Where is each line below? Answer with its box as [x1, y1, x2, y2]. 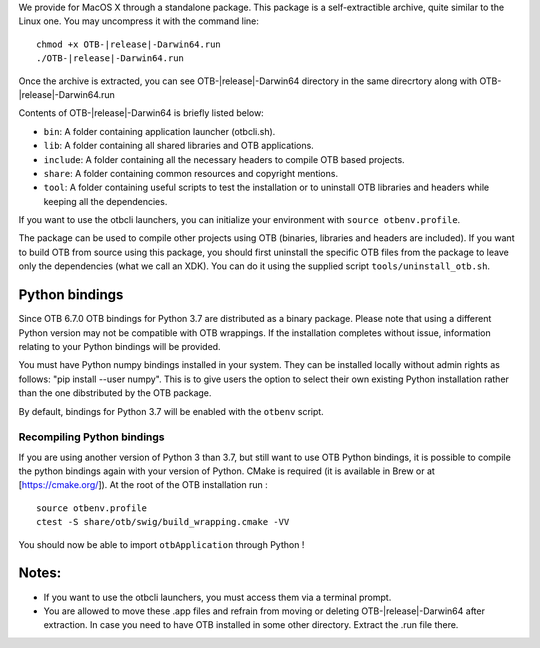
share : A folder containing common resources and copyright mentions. [43, 167, 339, 179]
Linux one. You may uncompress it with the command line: [18, 15, 260, 27]
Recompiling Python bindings [18, 430, 165, 444]
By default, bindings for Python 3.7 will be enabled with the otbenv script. [18, 405, 324, 417]
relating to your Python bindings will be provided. [18, 340, 221, 352]
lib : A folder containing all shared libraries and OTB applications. [43, 140, 314, 152]
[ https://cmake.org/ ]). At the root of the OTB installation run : [18, 479, 269, 491]
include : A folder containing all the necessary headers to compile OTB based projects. [43, 153, 405, 165]
